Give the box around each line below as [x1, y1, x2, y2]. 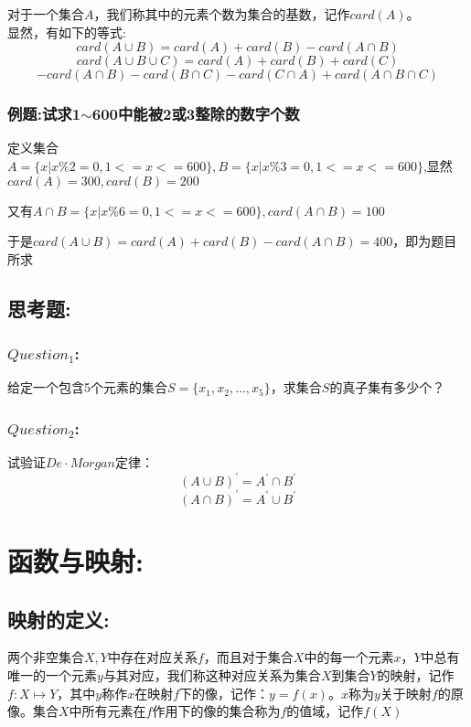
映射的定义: [7, 604, 110, 633]
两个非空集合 [7, 647, 84, 667]
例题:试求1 [7, 102, 81, 125]
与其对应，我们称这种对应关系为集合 [102, 665, 321, 684]
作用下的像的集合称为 [152, 701, 281, 721]
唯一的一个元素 [7, 665, 97, 684]
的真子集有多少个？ [329, 378, 445, 397]
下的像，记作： [179, 683, 270, 702]
